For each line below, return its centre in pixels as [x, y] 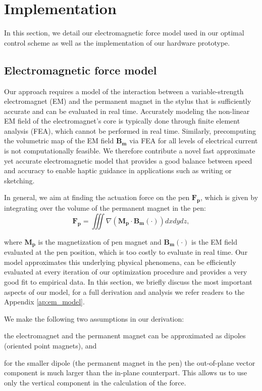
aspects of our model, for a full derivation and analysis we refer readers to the [124, 291]
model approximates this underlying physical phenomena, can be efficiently [120, 262]
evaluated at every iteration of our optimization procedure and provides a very [126, 272]
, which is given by [229, 197]
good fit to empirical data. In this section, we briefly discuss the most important [128, 282]
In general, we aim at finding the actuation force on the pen [97, 197]
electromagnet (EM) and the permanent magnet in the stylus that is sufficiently [128, 101]
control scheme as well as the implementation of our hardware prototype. [117, 42]
